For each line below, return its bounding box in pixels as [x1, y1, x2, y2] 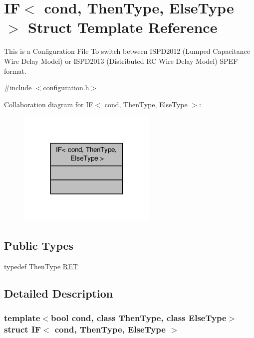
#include [4, 82, 32, 93]
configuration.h [43, 82, 89, 93]
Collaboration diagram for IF [4, 99, 93, 109]
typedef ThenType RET [4, 261, 78, 272]
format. [4, 65, 26, 76]
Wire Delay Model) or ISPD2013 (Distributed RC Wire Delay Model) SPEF [4, 55, 238, 66]
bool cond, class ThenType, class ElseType [50, 312, 227, 324]
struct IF [4, 323, 41, 336]
